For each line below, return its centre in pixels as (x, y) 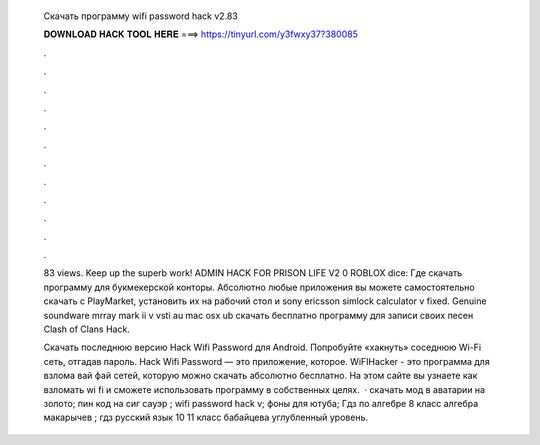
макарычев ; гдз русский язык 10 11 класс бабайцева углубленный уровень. (206, 417)
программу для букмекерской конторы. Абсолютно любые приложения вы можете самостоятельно (259, 287)
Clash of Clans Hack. (86, 329)
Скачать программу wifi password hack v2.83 (141, 16)
